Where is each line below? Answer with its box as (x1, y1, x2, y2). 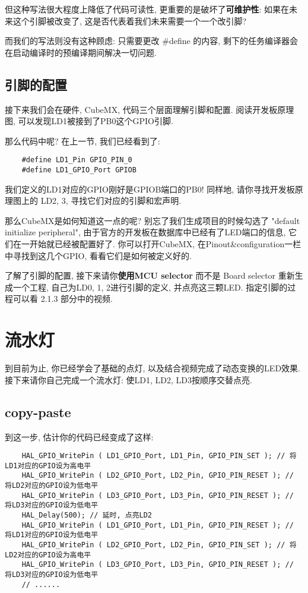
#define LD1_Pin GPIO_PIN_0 (21, 156, 132, 165)
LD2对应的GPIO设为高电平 (5, 550, 91, 559)
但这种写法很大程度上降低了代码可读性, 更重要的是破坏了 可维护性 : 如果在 (5, 3, 290, 15)
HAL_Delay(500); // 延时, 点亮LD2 (21, 511, 153, 520)
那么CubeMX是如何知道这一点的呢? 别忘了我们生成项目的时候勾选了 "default (5, 214, 300, 226)
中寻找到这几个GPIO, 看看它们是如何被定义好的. (5, 249, 192, 261)
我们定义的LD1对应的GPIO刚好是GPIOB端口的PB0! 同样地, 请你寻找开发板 (5, 182, 295, 195)
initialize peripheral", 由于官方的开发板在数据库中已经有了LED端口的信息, (5, 226, 286, 238)
